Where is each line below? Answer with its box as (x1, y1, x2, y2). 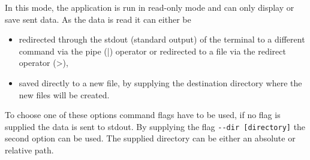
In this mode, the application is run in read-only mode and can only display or (5, 1, 294, 13)
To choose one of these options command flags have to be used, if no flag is (5, 108, 281, 121)
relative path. (5, 144, 54, 156)
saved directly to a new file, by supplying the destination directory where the (19, 76, 302, 89)
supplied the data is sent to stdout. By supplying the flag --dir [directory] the (5, 120, 306, 132)
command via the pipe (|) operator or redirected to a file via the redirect (19, 44, 286, 57)
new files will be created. (19, 88, 110, 101)
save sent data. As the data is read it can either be (5, 13, 191, 25)
